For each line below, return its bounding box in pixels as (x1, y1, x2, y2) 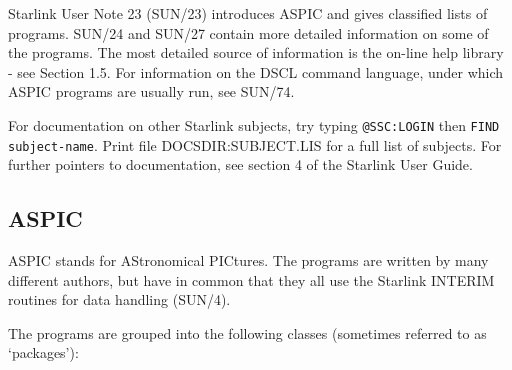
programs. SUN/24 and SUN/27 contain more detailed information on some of (8, 22, 489, 43)
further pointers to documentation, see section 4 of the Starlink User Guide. (8, 154, 473, 175)
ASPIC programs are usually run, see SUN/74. (8, 81, 295, 102)
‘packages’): (8, 342, 79, 363)
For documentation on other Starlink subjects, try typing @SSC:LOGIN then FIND (8, 114, 500, 135)
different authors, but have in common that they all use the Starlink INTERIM (8, 269, 495, 290)
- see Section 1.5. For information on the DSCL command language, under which (8, 61, 504, 82)
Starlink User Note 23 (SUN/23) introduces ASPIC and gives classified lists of (8, 3, 488, 23)
